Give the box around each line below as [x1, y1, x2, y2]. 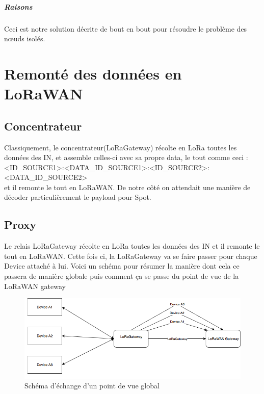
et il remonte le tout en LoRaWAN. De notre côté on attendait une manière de [4, 181, 251, 192]
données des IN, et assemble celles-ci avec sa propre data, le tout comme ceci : [4, 152, 248, 163]
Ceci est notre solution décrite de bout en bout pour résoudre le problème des [4, 23, 247, 34]
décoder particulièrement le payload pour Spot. [4, 192, 151, 202]
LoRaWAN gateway [4, 280, 66, 291]
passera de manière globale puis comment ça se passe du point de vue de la [4, 271, 239, 281]
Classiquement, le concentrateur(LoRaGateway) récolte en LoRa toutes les [4, 142, 237, 152]
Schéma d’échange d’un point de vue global [24, 380, 160, 391]
